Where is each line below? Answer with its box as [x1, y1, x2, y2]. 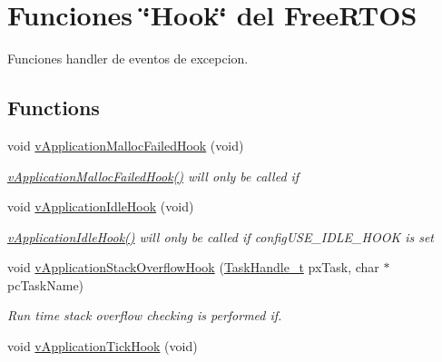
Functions [7, 93, 100, 122]
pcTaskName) [7, 275, 84, 294]
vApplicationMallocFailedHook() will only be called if [7, 166, 300, 185]
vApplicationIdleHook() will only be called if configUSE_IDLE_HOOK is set [7, 227, 435, 246]
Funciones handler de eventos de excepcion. [7, 49, 249, 68]
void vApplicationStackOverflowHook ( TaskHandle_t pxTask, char [7, 258, 379, 277]
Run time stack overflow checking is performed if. [7, 306, 282, 325]
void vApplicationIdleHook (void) [7, 197, 194, 216]
